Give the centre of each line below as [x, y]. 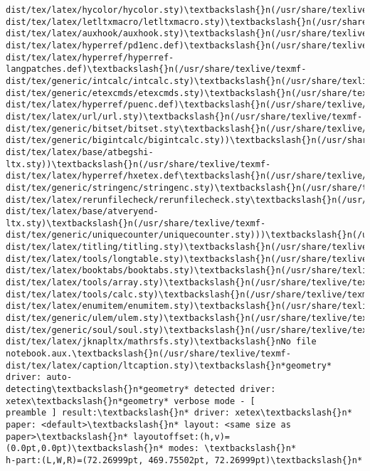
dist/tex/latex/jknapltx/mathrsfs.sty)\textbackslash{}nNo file [161, 342]
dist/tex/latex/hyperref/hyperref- [90, 57]
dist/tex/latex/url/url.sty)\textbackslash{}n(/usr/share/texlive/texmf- [184, 116]
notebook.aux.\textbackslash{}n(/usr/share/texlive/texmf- [148, 354]
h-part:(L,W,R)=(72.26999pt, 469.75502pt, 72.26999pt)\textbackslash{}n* [184, 460]
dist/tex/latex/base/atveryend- [82, 212]
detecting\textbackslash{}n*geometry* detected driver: [141, 389]
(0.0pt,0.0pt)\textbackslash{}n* [85, 449]
